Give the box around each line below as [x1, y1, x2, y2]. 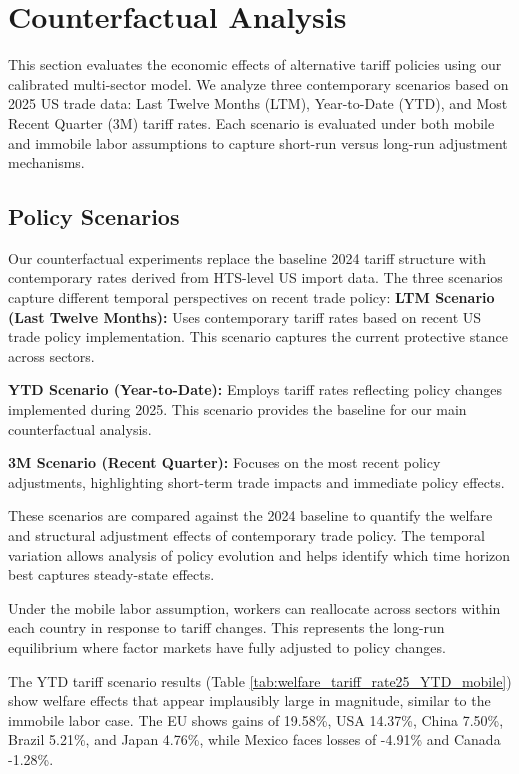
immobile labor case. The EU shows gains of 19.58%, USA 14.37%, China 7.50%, [8, 709, 504, 730]
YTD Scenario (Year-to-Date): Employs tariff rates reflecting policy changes [8, 379, 503, 400]
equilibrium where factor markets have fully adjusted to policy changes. [8, 636, 446, 657]
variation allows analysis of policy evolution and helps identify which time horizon [8, 544, 511, 565]
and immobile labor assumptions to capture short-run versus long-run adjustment [8, 132, 508, 153]
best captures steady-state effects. [8, 564, 215, 585]
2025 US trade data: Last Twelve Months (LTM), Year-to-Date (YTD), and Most [8, 93, 508, 114]
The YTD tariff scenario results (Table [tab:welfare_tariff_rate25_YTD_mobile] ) [8, 670, 512, 691]
